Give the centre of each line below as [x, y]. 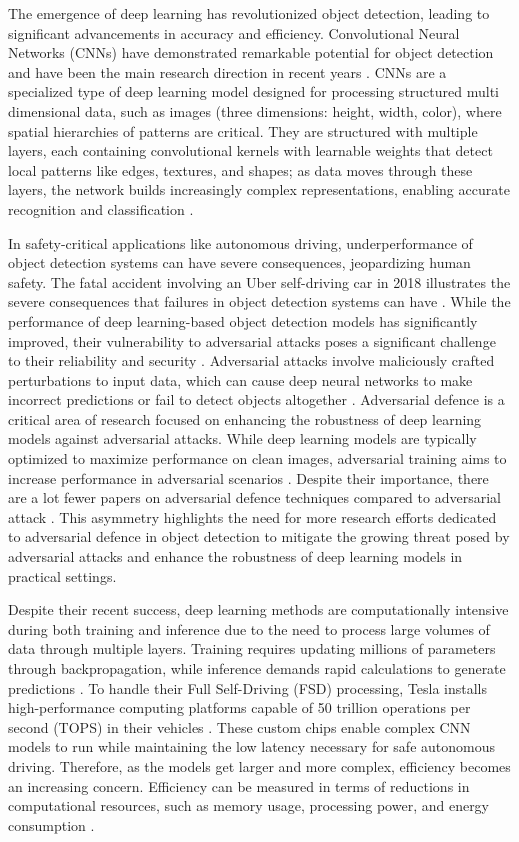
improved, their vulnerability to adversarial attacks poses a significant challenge [252, 340]
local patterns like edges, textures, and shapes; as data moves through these [240, 169]
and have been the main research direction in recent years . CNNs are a [227, 71]
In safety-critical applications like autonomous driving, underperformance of [240, 242]
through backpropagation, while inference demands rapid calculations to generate [257, 668]
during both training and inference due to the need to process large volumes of [249, 628]
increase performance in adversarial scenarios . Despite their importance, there [248, 477]
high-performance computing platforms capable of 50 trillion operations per [239, 707]
